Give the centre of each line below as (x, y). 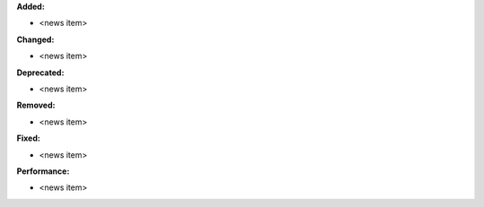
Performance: (43, 171)
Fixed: (28, 138)
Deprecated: (40, 73)
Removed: (36, 105)
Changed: (35, 39)
